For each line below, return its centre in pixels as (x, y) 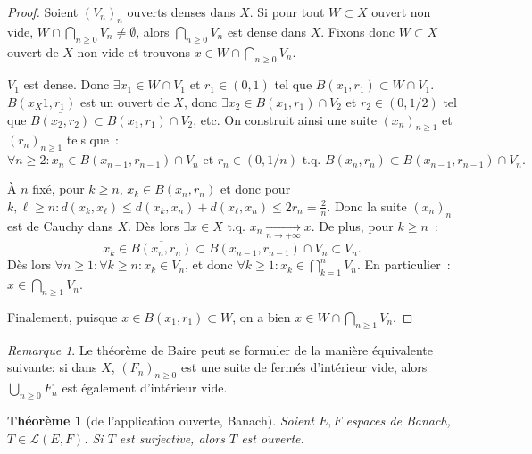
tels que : (92, 140)
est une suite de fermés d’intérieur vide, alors (304, 367)
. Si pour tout (287, 12)
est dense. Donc (66, 84)
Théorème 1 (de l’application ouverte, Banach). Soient (161, 420)
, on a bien (262, 316)
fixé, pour (58, 189)
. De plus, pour (352, 225)
